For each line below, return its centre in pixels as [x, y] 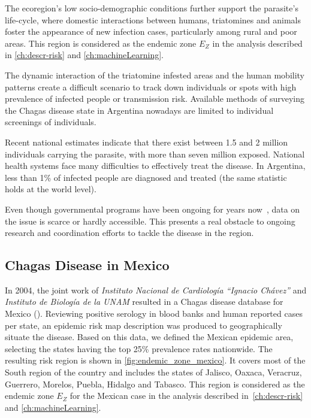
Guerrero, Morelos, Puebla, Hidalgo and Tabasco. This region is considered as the [155, 384]
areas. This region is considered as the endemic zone [101, 43]
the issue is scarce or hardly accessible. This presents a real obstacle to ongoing [150, 221]
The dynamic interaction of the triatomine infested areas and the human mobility [155, 75]
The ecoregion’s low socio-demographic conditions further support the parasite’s [152, 8]
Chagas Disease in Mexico [87, 265]
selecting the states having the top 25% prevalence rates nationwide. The [139, 348]
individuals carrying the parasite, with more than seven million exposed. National [155, 154]
